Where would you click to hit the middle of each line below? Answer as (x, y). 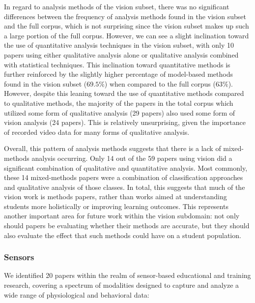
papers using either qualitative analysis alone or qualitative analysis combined (121, 54)
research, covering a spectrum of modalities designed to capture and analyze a (122, 285)
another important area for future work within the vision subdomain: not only (122, 216)
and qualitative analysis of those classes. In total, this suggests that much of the (125, 187)
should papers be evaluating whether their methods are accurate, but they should (127, 226)
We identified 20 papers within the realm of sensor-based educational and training (127, 275)
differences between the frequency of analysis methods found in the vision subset (125, 16)
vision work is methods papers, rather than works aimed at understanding (115, 197)
